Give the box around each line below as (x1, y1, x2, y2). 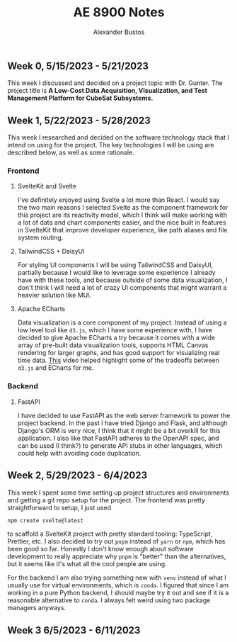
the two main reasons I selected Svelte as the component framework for (17, 203, 229, 212)
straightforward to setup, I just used (7, 503, 112, 512)
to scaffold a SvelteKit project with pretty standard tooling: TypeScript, (7, 529, 213, 539)
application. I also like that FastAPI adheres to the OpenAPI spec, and (17, 434, 219, 442)
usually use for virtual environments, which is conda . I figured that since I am (7, 581, 229, 590)
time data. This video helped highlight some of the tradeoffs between (17, 356, 219, 365)
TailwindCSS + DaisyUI (17, 247, 85, 256)
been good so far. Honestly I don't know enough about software (7, 545, 194, 553)
